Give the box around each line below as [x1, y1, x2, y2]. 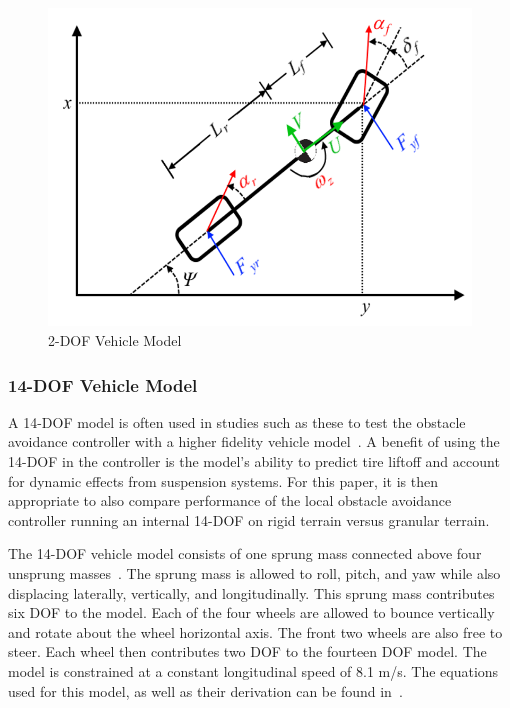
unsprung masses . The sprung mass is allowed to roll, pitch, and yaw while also [8, 562, 501, 583]
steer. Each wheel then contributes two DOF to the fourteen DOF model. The [8, 641, 487, 662]
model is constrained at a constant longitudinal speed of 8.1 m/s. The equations [8, 660, 499, 681]
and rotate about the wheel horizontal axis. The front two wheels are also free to [8, 621, 503, 642]
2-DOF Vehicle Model [48, 329, 182, 350]
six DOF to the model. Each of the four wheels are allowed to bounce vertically [8, 602, 495, 623]
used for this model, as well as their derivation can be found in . [8, 680, 403, 701]
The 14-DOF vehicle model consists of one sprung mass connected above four [8, 543, 482, 564]
